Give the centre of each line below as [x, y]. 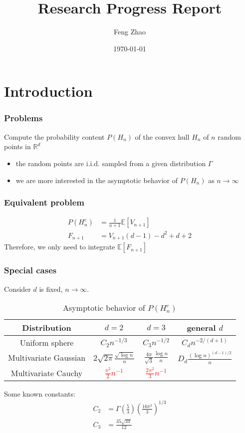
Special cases [30, 270]
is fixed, [51, 289]
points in [17, 146]
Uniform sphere [47, 343]
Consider [17, 289]
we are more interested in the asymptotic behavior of [97, 180]
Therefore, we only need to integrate [60, 247]
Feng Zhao [130, 32]
